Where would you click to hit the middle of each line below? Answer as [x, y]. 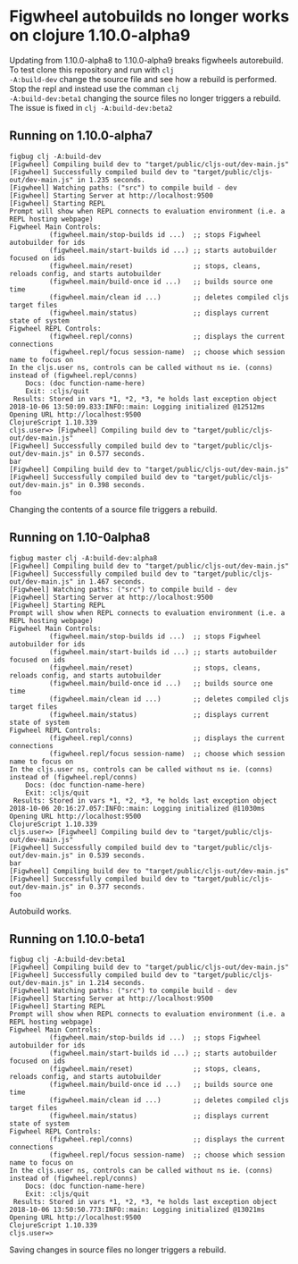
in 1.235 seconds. [111, 180]
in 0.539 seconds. [111, 855]
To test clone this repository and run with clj [92, 70]
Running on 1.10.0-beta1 [77, 939]
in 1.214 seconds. [111, 983]
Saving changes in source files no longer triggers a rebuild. [118, 1250]
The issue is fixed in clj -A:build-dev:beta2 [91, 107]
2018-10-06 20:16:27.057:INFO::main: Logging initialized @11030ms [137, 808]
